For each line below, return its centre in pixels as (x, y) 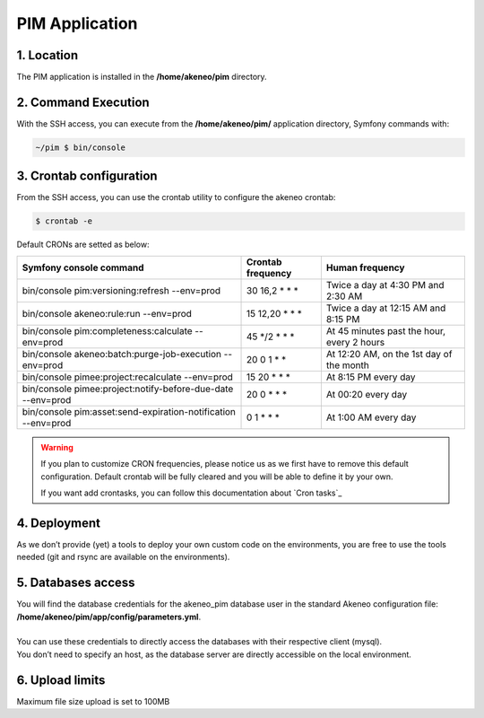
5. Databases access (76, 583)
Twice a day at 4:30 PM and (385, 285)
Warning (57, 447)
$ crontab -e (64, 221)
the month (347, 365)
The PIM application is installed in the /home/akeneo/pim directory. (142, 77)
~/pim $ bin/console (80, 147)
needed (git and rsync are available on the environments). (123, 557)
